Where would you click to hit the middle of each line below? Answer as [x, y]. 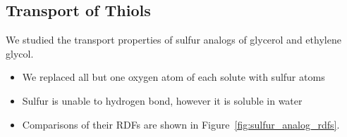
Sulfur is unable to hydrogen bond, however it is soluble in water [162, 100]
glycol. [20, 53]
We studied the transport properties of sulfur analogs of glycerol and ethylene [173, 40]
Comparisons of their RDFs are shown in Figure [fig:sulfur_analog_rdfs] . [181, 124]
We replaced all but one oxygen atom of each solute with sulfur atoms [173, 77]
